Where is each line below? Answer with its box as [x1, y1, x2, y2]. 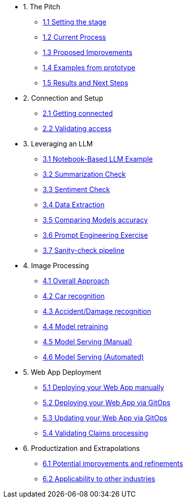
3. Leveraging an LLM [23, 139, 93, 148]
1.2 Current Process [43, 33, 106, 41]
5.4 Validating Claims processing [43, 429, 148, 437]
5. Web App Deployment [23, 368, 101, 376]
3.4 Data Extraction [43, 200, 105, 209]
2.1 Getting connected [43, 109, 113, 117]
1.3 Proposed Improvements [43, 48, 133, 56]
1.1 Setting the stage [43, 18, 107, 26]
